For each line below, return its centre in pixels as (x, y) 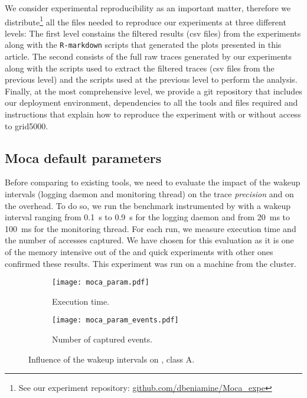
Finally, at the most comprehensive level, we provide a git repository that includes (153, 91)
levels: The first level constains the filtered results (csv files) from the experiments (153, 33)
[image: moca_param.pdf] (101, 283)
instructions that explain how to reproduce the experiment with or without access (153, 114)
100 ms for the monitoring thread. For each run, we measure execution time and (151, 228)
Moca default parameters (83, 157)
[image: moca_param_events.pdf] (115, 320)
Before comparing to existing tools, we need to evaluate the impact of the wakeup (153, 182)
